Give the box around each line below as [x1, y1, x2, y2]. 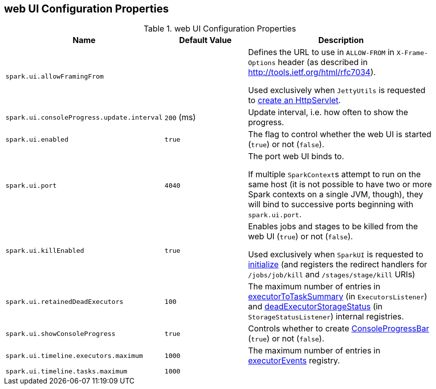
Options [248, 59, 276, 67]
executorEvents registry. [248, 355, 340, 366]
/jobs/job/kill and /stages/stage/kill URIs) [248, 269, 415, 280]
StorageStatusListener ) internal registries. [248, 311, 404, 322]
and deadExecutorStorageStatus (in [248, 301, 383, 312]
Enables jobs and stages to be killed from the [248, 221, 418, 232]
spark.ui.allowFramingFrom [6, 72, 104, 80]
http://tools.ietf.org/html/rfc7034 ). [248, 67, 376, 78]
